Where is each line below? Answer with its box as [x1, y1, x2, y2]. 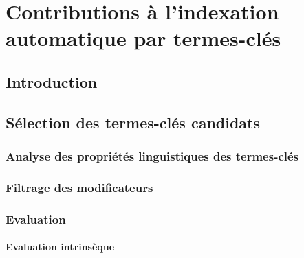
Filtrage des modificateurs [6, 178, 153, 196]
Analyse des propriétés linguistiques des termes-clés [6, 148, 299, 165]
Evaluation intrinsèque [6, 239, 115, 254]
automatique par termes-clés [6, 24, 281, 52]
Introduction [6, 71, 98, 92]
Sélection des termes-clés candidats [6, 111, 260, 132]
